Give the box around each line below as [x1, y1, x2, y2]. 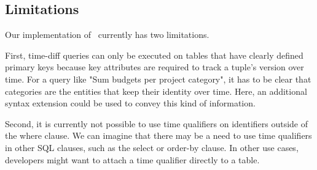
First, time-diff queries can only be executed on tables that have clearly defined [5, 48, 303, 61]
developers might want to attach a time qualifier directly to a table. [5, 153, 260, 166]
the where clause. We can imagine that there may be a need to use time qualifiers [5, 129, 312, 142]
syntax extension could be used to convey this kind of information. [5, 97, 256, 109]
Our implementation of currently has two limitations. [5, 28, 209, 41]
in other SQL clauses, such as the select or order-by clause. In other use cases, [5, 141, 299, 153]
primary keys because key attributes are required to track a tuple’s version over [5, 61, 304, 73]
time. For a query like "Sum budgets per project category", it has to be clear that [5, 72, 311, 85]
